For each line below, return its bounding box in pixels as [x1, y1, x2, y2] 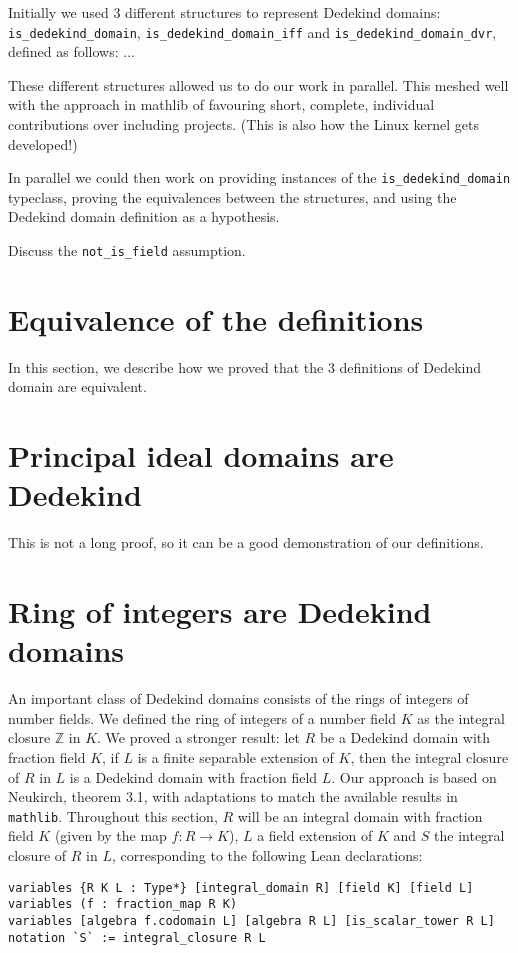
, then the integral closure [350, 747, 509, 768]
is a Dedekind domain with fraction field [69, 766, 318, 787]
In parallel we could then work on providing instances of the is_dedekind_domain [8, 167, 511, 188]
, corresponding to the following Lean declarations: [111, 845, 423, 866]
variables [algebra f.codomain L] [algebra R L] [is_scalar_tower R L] [8, 913, 495, 928]
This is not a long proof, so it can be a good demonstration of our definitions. [8, 532, 484, 553]
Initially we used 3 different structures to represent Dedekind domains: [8, 2, 441, 22]
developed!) [8, 133, 78, 154]
